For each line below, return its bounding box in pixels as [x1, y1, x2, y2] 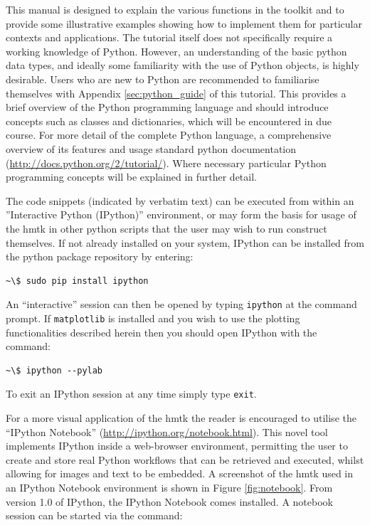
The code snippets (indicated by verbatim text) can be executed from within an [6, 193, 354, 208]
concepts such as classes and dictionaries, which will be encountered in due [6, 113, 332, 128]
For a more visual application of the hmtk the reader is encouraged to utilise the [6, 410, 356, 425]
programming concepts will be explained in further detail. [6, 169, 257, 184]
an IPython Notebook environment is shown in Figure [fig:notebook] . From [6, 480, 333, 494]
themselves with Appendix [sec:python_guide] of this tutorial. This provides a [6, 85, 347, 100]
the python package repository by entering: [6, 249, 194, 264]
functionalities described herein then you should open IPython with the [6, 324, 317, 339]
